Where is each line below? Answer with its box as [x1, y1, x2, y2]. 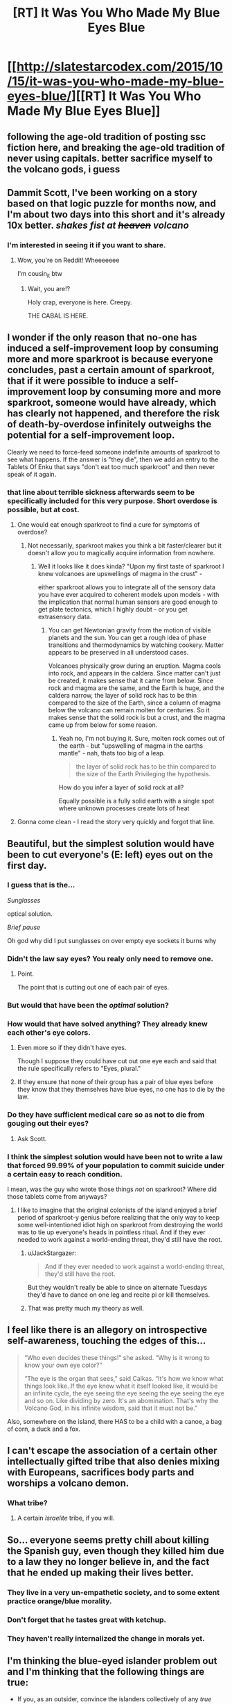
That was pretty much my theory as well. [27, 1304, 144, 1312]
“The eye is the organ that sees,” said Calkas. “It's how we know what [24, 1374, 224, 1382]
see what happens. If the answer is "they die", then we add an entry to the [7, 455, 219, 464]
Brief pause [7, 923, 41, 931]
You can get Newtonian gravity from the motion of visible [48, 626, 211, 634]
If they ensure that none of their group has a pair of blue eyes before [17, 1078, 213, 1086]
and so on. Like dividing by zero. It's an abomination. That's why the [24, 1396, 219, 1404]
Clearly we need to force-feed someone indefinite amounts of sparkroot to [7, 448, 220, 456]
